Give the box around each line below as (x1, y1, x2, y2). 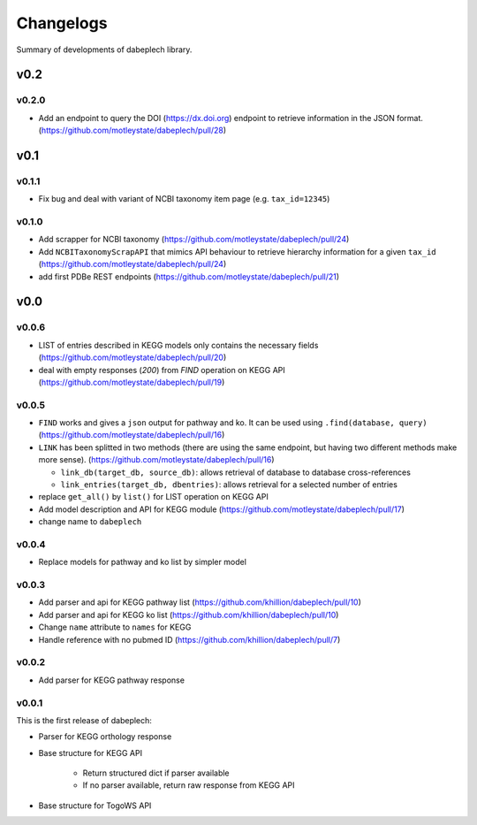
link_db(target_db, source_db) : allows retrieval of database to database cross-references (60, 467, 411, 477)
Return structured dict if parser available (82, 768, 230, 778)
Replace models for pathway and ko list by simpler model (38, 557, 247, 568)
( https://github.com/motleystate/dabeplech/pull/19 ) (38, 377, 225, 387)
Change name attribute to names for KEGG (38, 622, 192, 632)
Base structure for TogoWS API (38, 800, 152, 811)
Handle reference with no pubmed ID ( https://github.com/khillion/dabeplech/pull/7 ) (38, 634, 341, 645)
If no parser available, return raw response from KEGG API (82, 780, 295, 791)
